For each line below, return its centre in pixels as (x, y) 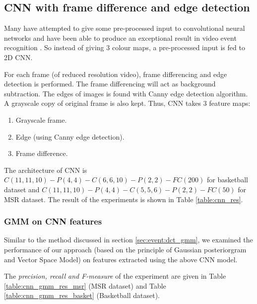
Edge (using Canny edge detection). (70, 136)
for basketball (227, 180)
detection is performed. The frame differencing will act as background (110, 84)
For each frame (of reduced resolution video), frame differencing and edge (116, 74)
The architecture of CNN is (46, 170)
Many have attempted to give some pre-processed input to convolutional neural (125, 28)
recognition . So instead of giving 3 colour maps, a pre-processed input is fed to (125, 47)
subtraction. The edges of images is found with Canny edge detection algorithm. (126, 93)
